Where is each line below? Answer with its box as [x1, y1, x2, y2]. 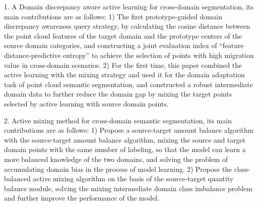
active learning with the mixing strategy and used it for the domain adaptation [4, 69, 245, 80]
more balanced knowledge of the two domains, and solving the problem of [4, 154, 228, 164]
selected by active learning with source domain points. [4, 98, 169, 108]
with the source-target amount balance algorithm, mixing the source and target [4, 134, 246, 145]
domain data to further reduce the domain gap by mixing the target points [4, 89, 232, 99]
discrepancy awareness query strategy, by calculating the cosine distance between [4, 21, 251, 31]
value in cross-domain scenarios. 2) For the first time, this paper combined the [4, 59, 242, 70]
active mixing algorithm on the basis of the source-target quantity [33, 173, 234, 184]
